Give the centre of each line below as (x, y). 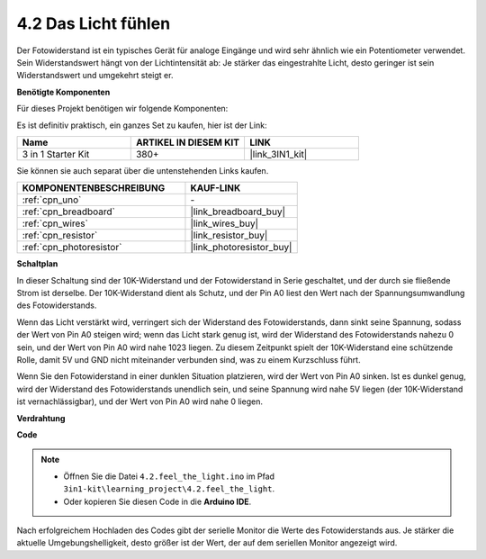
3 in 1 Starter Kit (56, 154)
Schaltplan (37, 264)
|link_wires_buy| (225, 223)
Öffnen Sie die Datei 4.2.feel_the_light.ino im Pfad (169, 476)
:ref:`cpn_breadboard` (69, 212)
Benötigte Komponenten (63, 92)
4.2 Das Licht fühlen (94, 23)
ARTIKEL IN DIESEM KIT (188, 142)
